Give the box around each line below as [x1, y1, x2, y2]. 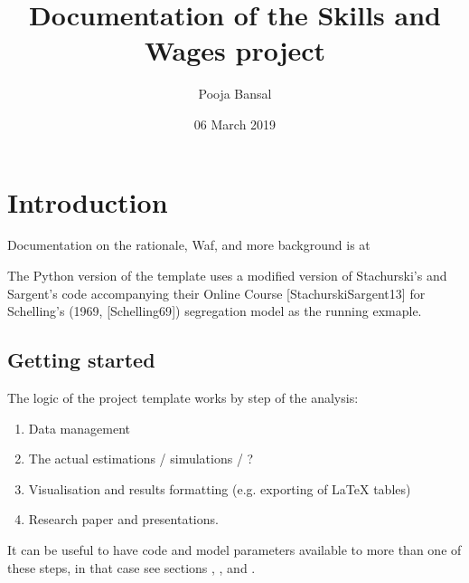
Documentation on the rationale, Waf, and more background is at [7, 235, 371, 254]
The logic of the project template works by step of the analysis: [7, 388, 359, 407]
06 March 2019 [193, 114, 277, 133]
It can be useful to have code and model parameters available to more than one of [7, 540, 462, 559]
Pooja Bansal [198, 84, 272, 103]
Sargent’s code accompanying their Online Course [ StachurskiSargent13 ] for [7, 283, 426, 302]
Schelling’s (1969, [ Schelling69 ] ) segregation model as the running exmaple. [7, 301, 422, 320]
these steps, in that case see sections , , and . [7, 558, 256, 577]
